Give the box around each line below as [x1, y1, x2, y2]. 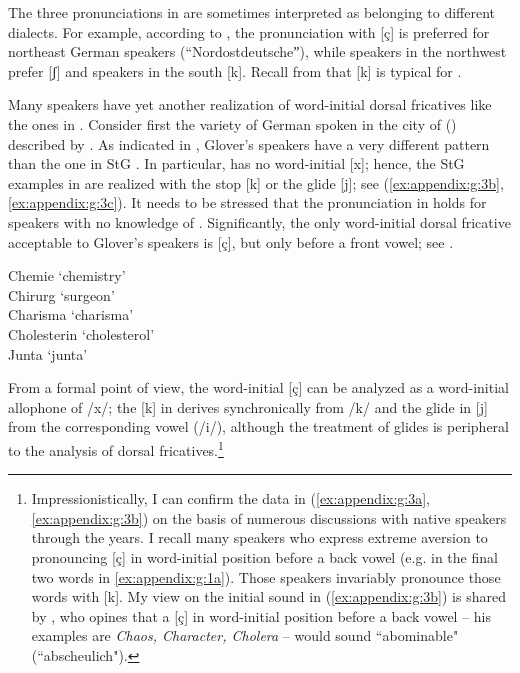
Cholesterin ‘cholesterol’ [8, 323, 155, 344]
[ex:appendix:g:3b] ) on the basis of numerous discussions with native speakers [31, 507, 507, 528]
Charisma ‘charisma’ [8, 304, 134, 325]
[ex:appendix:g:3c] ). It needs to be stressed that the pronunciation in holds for [8, 192, 487, 213]
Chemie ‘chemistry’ [8, 265, 126, 286]
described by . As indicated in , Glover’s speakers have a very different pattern [8, 133, 490, 154]
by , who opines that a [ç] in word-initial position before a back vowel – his [31, 605, 492, 626]
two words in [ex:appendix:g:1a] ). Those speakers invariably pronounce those [31, 566, 501, 587]
